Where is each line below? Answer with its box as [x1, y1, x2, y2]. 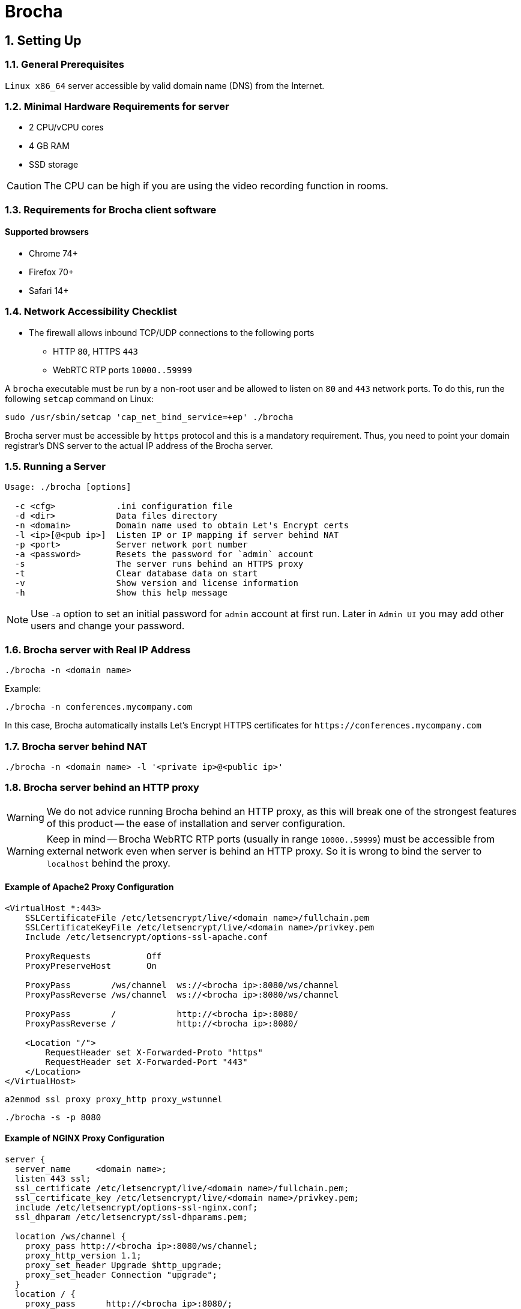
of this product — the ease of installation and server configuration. [46, 817, 346, 829]
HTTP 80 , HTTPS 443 [53, 346, 138, 356]
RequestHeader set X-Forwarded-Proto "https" [45, 1047, 263, 1057]
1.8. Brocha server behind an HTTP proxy [5, 781, 199, 794]
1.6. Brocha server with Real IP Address [5, 643, 191, 656]
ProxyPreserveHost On [25, 960, 157, 971]
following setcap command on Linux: [5, 393, 154, 404]
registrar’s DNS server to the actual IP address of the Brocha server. [5, 440, 273, 451]
